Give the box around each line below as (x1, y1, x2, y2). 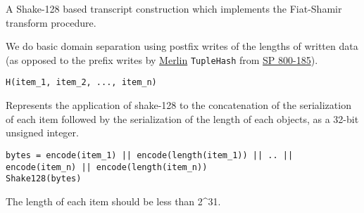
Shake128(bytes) (6, 174, 82, 184)
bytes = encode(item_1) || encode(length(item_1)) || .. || (6, 150, 294, 160)
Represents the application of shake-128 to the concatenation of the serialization (6, 98, 351, 112)
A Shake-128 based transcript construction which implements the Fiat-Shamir (6, 1, 342, 15)
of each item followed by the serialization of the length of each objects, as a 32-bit (6, 111, 359, 126)
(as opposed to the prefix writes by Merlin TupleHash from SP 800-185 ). (6, 52, 318, 67)
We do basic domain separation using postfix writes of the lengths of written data (6, 39, 358, 53)
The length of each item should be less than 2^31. (6, 193, 221, 208)
